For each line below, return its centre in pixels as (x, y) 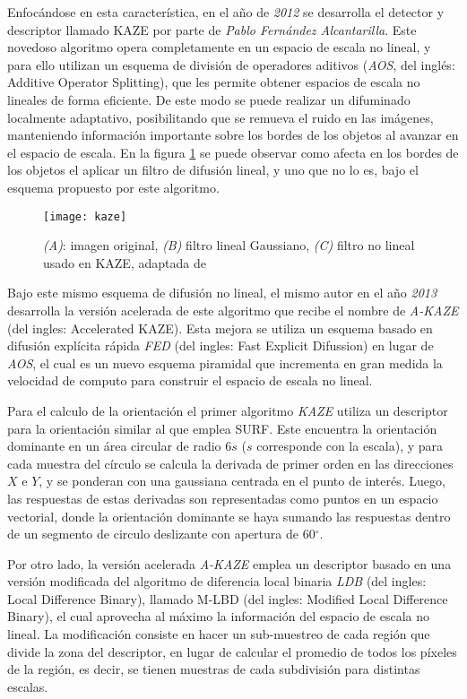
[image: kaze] (85, 216)
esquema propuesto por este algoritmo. (113, 187)
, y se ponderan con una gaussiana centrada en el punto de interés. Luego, (242, 481)
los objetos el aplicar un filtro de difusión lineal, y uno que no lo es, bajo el (213, 170)
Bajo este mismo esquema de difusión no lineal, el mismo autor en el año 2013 (222, 293)
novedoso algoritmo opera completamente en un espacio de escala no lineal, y (219, 47)
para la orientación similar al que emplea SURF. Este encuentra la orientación (222, 428)
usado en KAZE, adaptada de (125, 262)
